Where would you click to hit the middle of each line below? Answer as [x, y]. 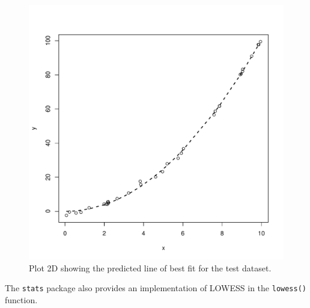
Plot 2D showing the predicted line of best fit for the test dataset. [150, 267]
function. [21, 299]
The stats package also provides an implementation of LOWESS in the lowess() [156, 288]
